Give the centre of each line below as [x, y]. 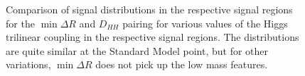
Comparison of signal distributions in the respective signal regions [149, 9]
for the [20, 23]
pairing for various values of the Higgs [205, 23]
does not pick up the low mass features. [182, 64]
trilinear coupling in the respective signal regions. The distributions [152, 37]
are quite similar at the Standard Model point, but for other [137, 50]
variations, [28, 64]
